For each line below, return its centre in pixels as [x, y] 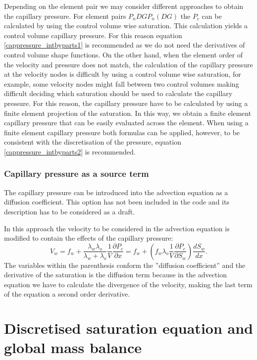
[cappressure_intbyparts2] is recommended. [70, 151]
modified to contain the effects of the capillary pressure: [89, 238]
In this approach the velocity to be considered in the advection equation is [117, 228]
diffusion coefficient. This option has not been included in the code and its [117, 202]
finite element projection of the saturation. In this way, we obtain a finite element [128, 113]
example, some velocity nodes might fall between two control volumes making [122, 83]
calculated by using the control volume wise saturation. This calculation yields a [126, 26]
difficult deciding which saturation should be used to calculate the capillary [118, 93]
